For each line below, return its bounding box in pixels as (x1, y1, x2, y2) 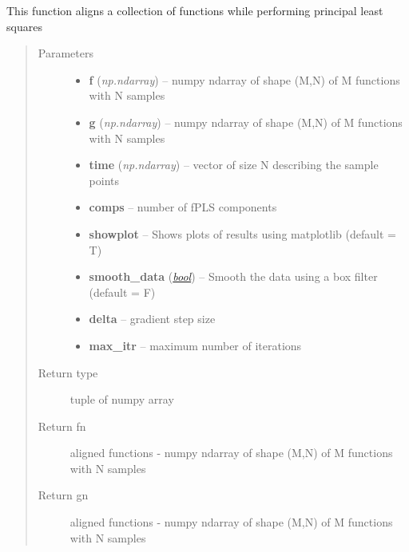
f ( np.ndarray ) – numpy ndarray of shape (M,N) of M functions (89, 71, 400, 88)
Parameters (38, 45, 93, 61)
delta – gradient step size (89, 310, 216, 327)
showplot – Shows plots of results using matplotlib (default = (89, 225, 396, 242)
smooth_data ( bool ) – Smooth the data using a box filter (89, 268, 378, 285)
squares (6, 18, 42, 34)
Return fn (38, 417, 86, 434)
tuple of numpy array (69, 391, 174, 408)
